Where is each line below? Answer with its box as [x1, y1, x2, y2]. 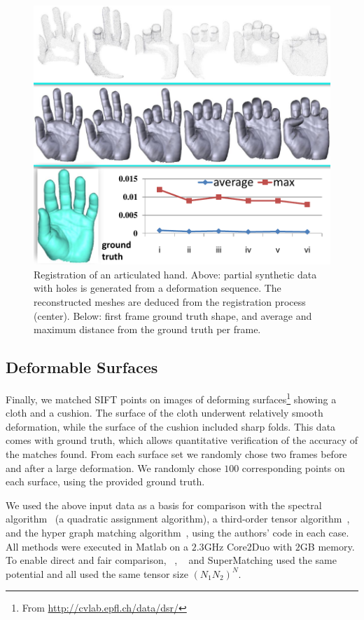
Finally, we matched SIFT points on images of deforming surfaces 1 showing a [6, 389, 337, 406]
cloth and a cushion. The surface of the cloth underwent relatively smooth [6, 405, 323, 420]
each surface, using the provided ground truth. [6, 474, 205, 489]
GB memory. [300, 539, 355, 553]
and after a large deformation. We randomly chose [6, 460, 221, 475]
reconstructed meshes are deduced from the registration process [34, 294, 306, 309]
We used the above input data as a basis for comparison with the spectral [6, 497, 322, 512]
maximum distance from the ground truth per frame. [34, 322, 261, 337]
